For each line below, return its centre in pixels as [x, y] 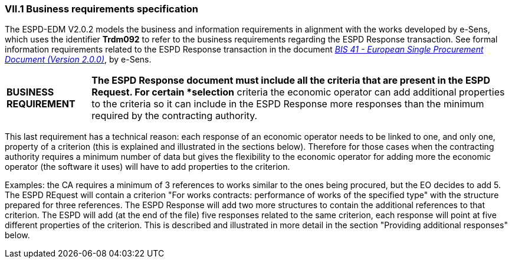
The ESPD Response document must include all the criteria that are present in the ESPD [291, 80]
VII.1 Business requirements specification [102, 9]
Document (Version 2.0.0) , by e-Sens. [78, 60]
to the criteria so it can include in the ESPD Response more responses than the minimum [288, 104]
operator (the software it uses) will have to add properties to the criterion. [147, 167]
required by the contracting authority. [175, 116]
